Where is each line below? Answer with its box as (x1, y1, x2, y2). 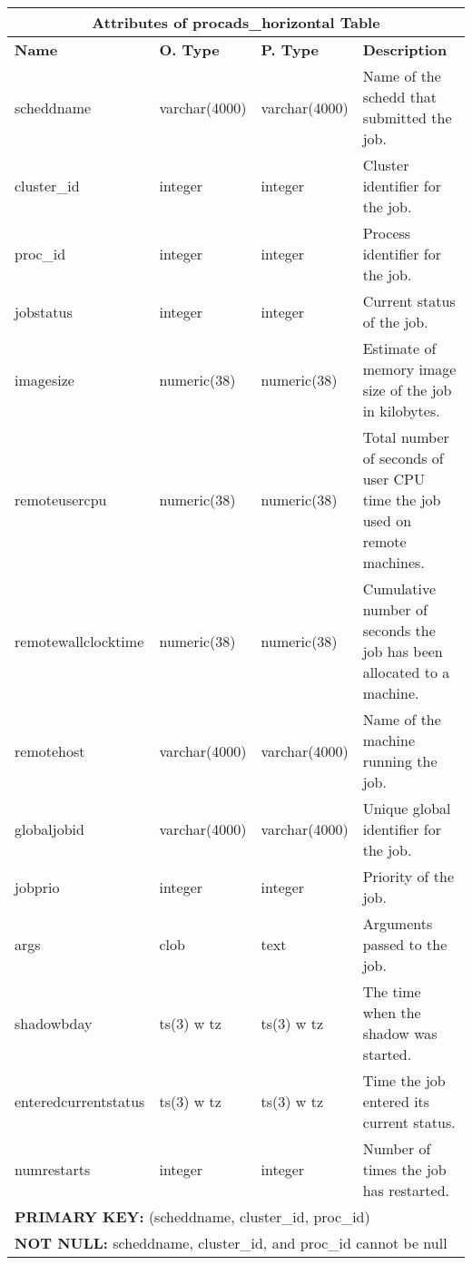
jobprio (15, 876, 60, 897)
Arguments (362, 913, 433, 934)
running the (362, 750, 438, 771)
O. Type (159, 39, 220, 60)
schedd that (362, 86, 438, 107)
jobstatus (15, 300, 73, 322)
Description (362, 39, 447, 60)
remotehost (15, 740, 85, 761)
